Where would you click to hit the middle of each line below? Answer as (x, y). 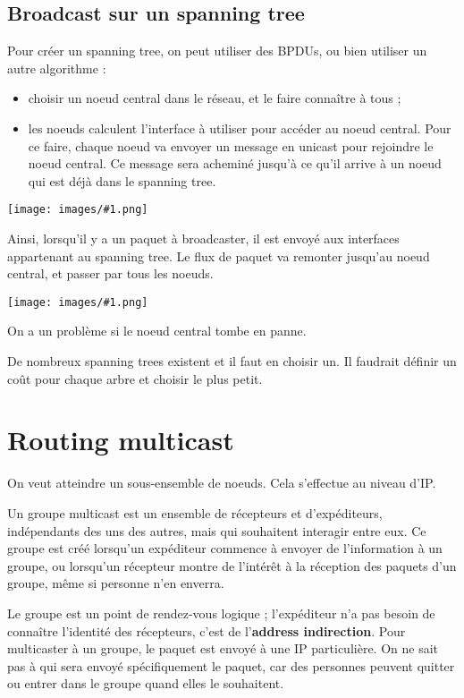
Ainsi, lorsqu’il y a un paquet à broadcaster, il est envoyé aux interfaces (203, 238)
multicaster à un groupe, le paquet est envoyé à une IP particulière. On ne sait (223, 648)
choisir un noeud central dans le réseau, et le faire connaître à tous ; (215, 98)
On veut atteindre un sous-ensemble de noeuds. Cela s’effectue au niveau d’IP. (222, 483)
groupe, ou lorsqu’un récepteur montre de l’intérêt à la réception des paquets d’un (232, 565)
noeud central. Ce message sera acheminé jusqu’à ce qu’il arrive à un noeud (235, 163)
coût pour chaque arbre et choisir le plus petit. (135, 378)
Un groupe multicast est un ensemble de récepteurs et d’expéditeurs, (195, 512)
